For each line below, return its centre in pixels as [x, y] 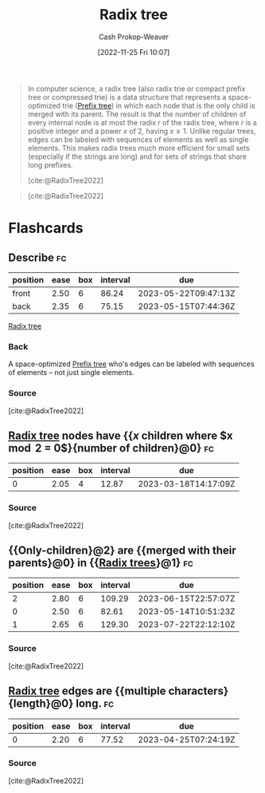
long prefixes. [50, 164]
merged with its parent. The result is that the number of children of [137, 114]
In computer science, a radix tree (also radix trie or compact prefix [136, 89]
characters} [199, 691]
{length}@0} [41, 704]
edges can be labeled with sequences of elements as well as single [138, 139]
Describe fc [37, 257]
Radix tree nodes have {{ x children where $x [121, 435]
